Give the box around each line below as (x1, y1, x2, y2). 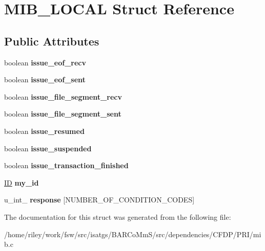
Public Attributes (4, 33, 99, 49)
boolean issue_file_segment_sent (4, 108, 121, 119)
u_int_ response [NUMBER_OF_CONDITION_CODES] (4, 194, 195, 205)
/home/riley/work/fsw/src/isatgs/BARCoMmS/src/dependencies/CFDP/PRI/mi (4, 229, 261, 239)
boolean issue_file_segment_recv (4, 91, 122, 102)
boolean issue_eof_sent (4, 74, 86, 85)
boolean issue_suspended (4, 143, 92, 153)
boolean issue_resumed (4, 125, 85, 136)
